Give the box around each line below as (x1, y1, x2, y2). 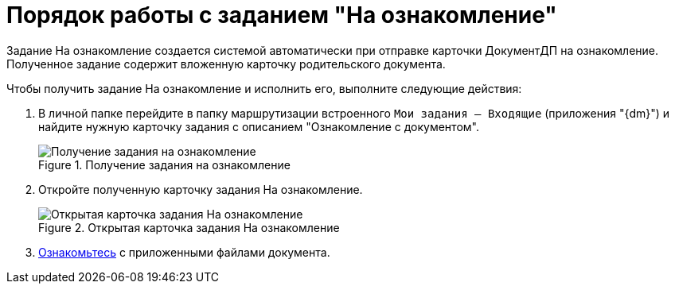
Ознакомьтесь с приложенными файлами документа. (38, 245, 330, 259)
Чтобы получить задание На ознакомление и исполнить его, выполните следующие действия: (6, 81, 522, 95)
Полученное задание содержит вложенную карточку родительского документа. (6, 56, 446, 71)
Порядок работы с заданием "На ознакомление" (6, 2, 557, 29)
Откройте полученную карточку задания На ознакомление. (38, 182, 363, 196)
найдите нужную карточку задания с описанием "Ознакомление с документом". (38, 119, 479, 133)
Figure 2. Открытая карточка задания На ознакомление (38, 220, 340, 234)
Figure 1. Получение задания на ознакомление (38, 157, 291, 172)
